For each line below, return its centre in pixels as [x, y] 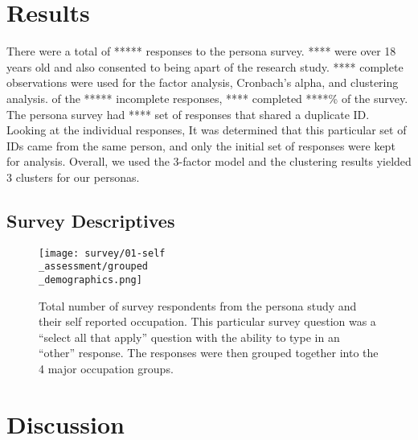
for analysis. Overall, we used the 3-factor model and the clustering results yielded [209, 161]
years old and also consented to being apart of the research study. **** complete [205, 66]
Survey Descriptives [91, 220]
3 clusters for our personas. [73, 177]
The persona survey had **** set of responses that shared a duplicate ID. [188, 114]
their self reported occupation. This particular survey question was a [207, 321]
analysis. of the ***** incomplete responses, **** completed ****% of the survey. [207, 98]
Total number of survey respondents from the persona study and [198, 305]
